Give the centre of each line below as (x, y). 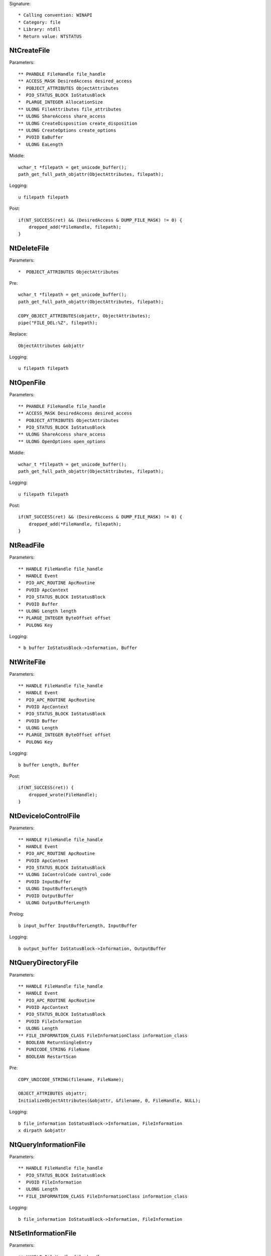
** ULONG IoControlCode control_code (65, 875)
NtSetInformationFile (43, 1233)
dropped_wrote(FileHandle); (63, 795)
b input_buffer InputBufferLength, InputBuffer (78, 925)
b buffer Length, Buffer (49, 765)
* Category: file (39, 22)
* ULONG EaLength (41, 144)
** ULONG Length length (47, 611)
